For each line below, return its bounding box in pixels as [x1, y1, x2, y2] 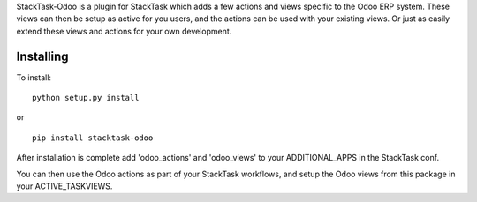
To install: [16, 71, 52, 83]
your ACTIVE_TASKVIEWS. [16, 181, 113, 191]
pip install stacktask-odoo [32, 132, 154, 143]
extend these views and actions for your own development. [16, 26, 232, 36]
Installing [16, 49, 70, 64]
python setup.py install [32, 93, 140, 103]
